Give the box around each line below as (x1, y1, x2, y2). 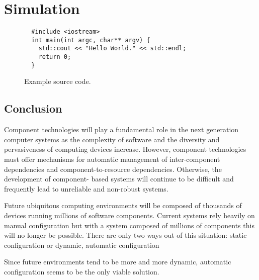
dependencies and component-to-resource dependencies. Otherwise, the (4, 163, 222, 174)
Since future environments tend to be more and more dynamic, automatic (4, 256, 231, 267)
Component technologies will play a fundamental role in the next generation (4, 124, 239, 135)
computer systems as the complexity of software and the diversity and (4, 134, 220, 144)
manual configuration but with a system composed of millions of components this (4, 220, 254, 230)
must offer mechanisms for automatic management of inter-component (4, 153, 220, 164)
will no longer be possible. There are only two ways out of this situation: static (4, 230, 247, 240)
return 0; (38, 53, 71, 61)
